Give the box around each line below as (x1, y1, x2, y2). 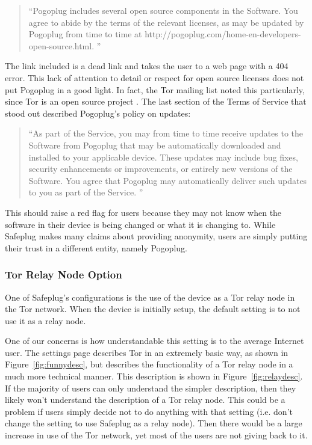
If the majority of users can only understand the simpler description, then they (5, 381, 296, 394)
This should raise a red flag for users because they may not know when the (5, 206, 282, 218)
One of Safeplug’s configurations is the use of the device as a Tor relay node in (5, 290, 295, 303)
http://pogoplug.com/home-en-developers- (145, 28, 301, 40)
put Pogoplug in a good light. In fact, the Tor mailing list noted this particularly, (5, 83, 305, 96)
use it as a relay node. (5, 314, 86, 327)
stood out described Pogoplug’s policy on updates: (5, 106, 191, 119)
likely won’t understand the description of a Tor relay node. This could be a (5, 393, 285, 406)
